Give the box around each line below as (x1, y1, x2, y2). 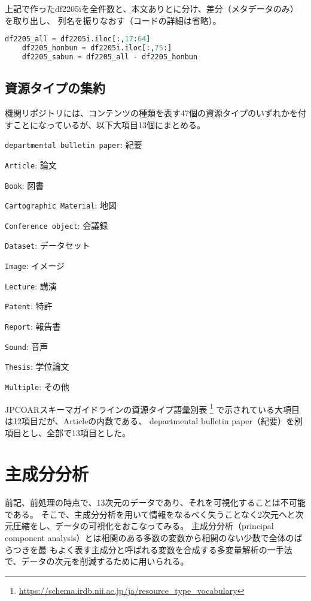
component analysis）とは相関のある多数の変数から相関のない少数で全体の (5, 531, 294, 544)
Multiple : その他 (5, 380, 69, 393)
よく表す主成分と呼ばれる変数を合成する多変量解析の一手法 (57, 543, 292, 555)
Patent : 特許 (5, 300, 53, 312)
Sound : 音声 (5, 340, 48, 352)
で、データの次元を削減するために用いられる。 (5, 555, 189, 567)
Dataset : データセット (5, 239, 90, 252)
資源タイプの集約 (5, 78, 105, 97)
